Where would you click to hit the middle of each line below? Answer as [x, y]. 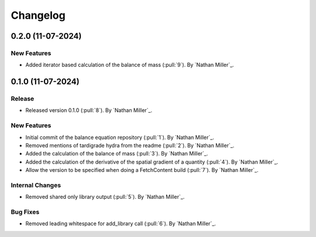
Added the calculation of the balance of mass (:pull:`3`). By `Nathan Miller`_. [117, 154]
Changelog [38, 15]
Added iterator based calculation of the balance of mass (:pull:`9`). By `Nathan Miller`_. [130, 65]
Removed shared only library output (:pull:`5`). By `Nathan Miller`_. [105, 197]
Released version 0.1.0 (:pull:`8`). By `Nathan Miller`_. [89, 110]
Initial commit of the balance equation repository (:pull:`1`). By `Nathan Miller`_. [120, 137]
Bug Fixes [25, 212]
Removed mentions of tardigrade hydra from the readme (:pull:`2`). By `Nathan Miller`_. [130, 145]
